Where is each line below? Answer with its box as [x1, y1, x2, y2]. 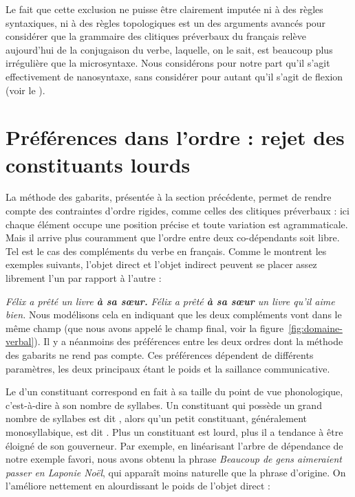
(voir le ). [6, 82, 45, 97]
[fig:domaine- [288, 320, 343, 335]
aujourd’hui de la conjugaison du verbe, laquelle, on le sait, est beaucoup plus [6, 42, 333, 56]
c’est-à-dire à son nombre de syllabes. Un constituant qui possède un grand [6, 397, 322, 412]
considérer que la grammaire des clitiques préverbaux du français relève [6, 29, 306, 43]
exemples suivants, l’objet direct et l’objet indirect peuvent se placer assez [6, 257, 317, 272]
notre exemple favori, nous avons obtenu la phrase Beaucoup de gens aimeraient [6, 452, 342, 466]
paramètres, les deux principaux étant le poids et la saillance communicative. [6, 361, 330, 375]
